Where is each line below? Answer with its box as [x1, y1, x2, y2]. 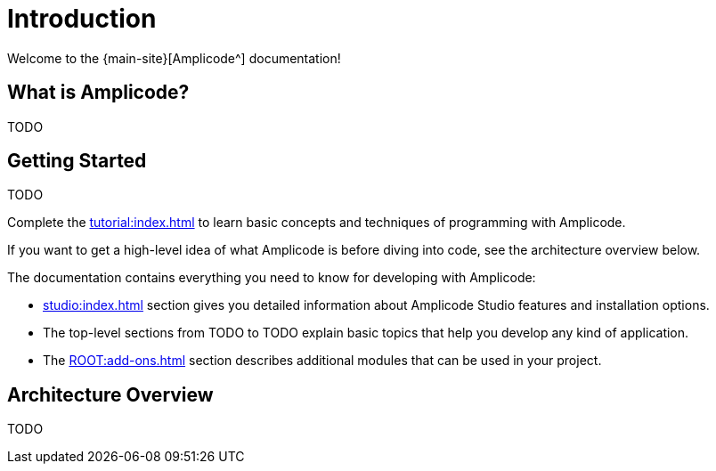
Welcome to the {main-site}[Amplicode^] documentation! [7, 50, 341, 66]
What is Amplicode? [7, 81, 190, 104]
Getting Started [7, 150, 147, 173]
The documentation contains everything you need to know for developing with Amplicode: [7, 270, 536, 286]
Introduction [7, 4, 157, 34]
